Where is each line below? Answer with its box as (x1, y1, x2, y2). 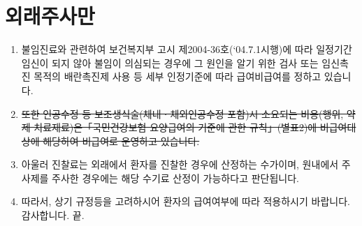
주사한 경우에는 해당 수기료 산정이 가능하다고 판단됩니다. (52, 170, 299, 185)
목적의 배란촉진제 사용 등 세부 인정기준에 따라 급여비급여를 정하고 (34, 69, 321, 84)
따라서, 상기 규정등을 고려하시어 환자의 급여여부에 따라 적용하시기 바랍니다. (21, 194, 350, 209)
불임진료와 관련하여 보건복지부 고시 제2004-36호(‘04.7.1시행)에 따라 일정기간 (21, 42, 352, 56)
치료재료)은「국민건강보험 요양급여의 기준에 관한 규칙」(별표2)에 (34, 120, 317, 135)
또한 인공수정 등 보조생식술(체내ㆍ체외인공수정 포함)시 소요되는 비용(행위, (21, 106, 344, 121)
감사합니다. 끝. (21, 208, 85, 223)
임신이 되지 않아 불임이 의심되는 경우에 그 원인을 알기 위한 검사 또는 (21, 55, 319, 70)
